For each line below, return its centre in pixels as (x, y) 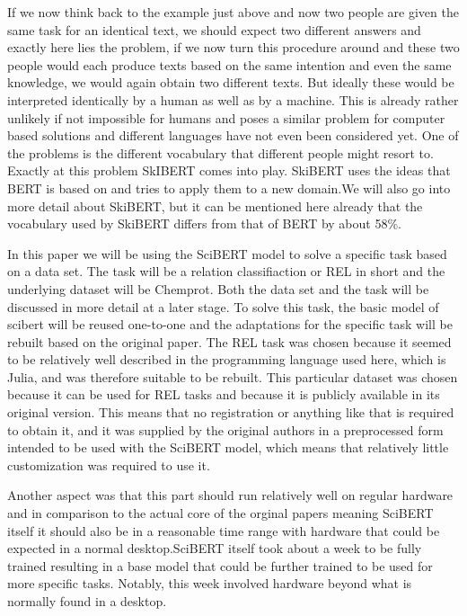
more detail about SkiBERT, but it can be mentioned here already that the (215, 205)
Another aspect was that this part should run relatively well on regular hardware (230, 495)
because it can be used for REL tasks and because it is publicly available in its (224, 394)
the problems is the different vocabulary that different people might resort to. (220, 152)
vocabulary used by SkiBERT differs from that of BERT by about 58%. (204, 223)
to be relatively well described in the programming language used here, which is (227, 359)
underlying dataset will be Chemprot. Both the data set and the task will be (218, 288)
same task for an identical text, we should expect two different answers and (214, 29)
